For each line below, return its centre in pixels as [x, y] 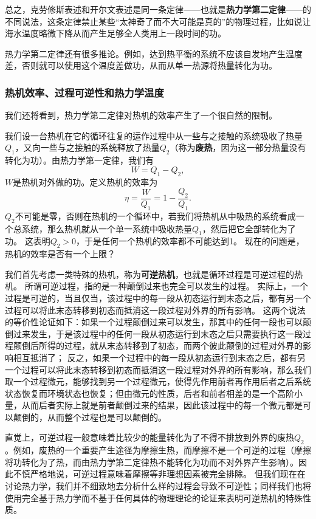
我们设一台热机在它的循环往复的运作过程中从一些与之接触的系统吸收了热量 [154, 135]
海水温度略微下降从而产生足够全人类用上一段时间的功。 [115, 33]
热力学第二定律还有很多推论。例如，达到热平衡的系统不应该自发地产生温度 [154, 53]
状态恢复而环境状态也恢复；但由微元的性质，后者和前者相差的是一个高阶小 [154, 393]
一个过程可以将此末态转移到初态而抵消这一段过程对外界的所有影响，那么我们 [158, 369]
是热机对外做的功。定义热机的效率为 [85, 181]
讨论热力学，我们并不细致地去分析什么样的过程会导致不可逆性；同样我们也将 [158, 486]
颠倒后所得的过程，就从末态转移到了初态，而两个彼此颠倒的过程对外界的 [158, 345]
